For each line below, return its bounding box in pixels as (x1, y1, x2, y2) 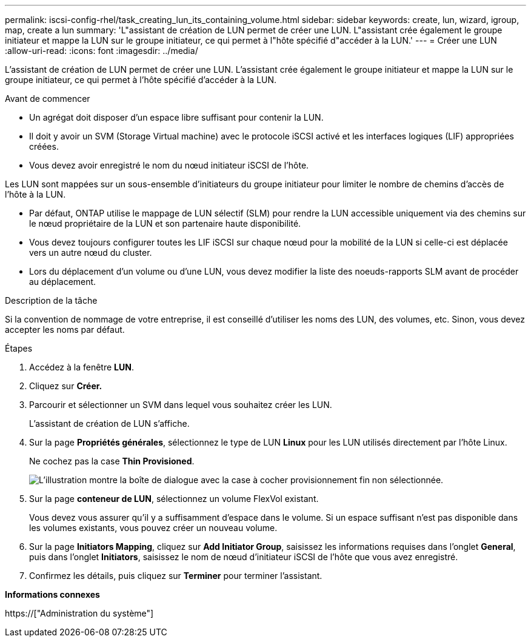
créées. (29, 141, 59, 152)
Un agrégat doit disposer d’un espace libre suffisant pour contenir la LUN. (29, 112, 324, 122)
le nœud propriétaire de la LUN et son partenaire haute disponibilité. (29, 218, 301, 229)
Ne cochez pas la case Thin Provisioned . (29, 456, 195, 466)
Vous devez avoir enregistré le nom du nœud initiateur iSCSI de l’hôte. (29, 160, 309, 170)
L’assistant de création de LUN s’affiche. (29, 418, 190, 429)
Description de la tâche (5, 295, 98, 306)
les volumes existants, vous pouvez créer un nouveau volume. (29, 523, 278, 533)
